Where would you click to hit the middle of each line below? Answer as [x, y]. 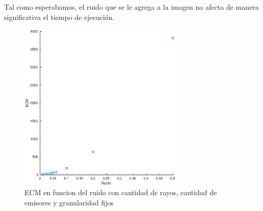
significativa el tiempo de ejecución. [59, 17]
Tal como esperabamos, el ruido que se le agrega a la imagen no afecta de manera [131, 7]
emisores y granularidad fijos [69, 202]
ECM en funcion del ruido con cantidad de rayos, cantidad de [121, 192]
